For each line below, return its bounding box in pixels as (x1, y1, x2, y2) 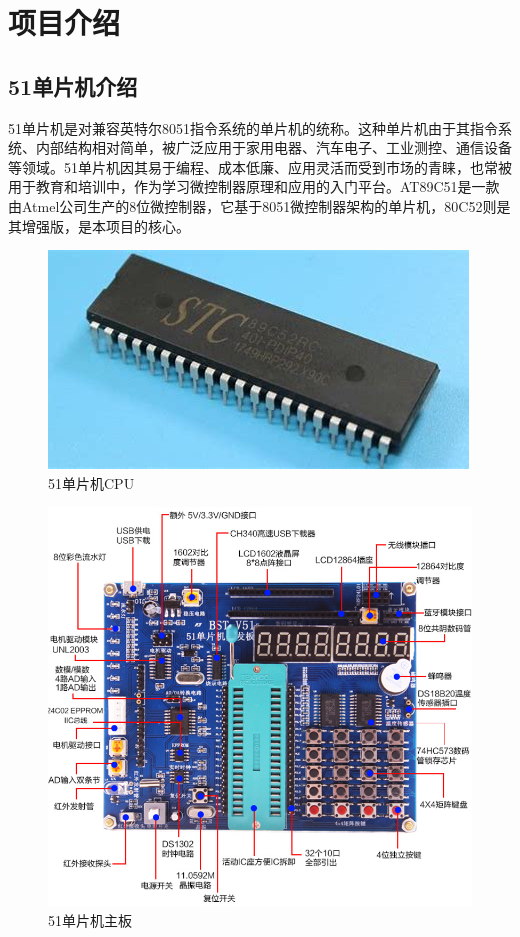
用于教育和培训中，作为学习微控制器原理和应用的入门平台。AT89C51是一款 (8, 176, 500, 197)
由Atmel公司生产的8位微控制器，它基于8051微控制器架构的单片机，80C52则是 (8, 195, 511, 216)
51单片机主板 (48, 909, 132, 930)
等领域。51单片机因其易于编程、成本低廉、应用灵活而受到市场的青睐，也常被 (8, 156, 512, 177)
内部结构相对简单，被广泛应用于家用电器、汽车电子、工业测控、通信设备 (35, 137, 512, 158)
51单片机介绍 (8, 70, 138, 101)
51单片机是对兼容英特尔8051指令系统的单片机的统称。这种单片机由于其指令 (8, 117, 498, 138)
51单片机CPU (48, 472, 135, 493)
